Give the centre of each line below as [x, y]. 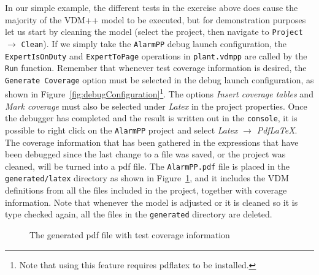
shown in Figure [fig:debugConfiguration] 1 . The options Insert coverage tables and [159, 93]
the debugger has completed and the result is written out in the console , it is [151, 118]
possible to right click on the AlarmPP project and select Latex [121, 130]
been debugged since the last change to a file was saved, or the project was [145, 154]
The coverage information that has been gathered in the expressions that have [152, 142]
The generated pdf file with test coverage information [130, 234]
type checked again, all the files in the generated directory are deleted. [139, 214]
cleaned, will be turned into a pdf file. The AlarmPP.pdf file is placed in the [147, 166]
